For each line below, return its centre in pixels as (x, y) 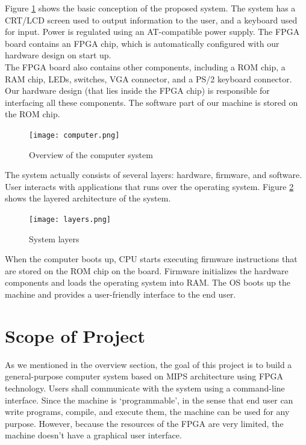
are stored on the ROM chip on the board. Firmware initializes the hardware (147, 270)
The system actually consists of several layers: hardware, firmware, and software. (154, 175)
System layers (54, 238)
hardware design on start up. (58, 55)
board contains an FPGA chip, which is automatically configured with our (142, 43)
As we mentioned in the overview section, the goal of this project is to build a (148, 364)
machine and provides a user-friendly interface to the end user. (120, 294)
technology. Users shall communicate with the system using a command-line (145, 388)
